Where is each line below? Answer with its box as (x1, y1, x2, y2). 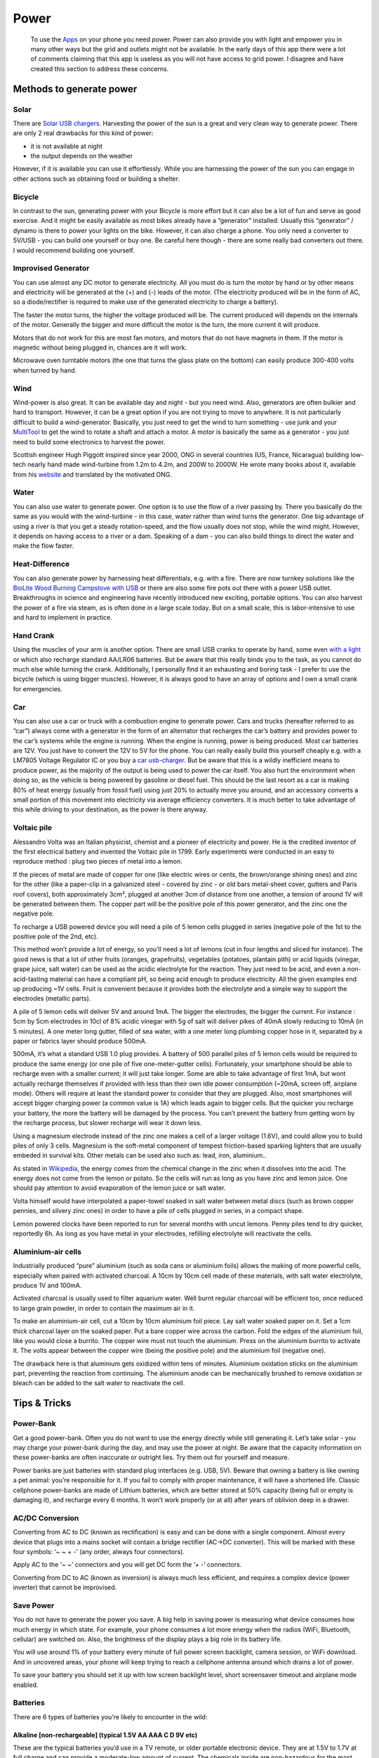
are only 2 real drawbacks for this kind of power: (13, 129, 154, 137)
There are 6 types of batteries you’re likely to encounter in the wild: (13, 1712, 208, 1721)
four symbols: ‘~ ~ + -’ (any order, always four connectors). (13, 1547, 185, 1555)
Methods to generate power (13, 83, 138, 95)
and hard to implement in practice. (13, 613, 112, 622)
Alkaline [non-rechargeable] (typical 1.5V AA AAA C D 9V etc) (13, 1731, 198, 1739)
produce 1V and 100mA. (13, 1281, 82, 1290)
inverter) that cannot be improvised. (13, 1583, 117, 1592)
